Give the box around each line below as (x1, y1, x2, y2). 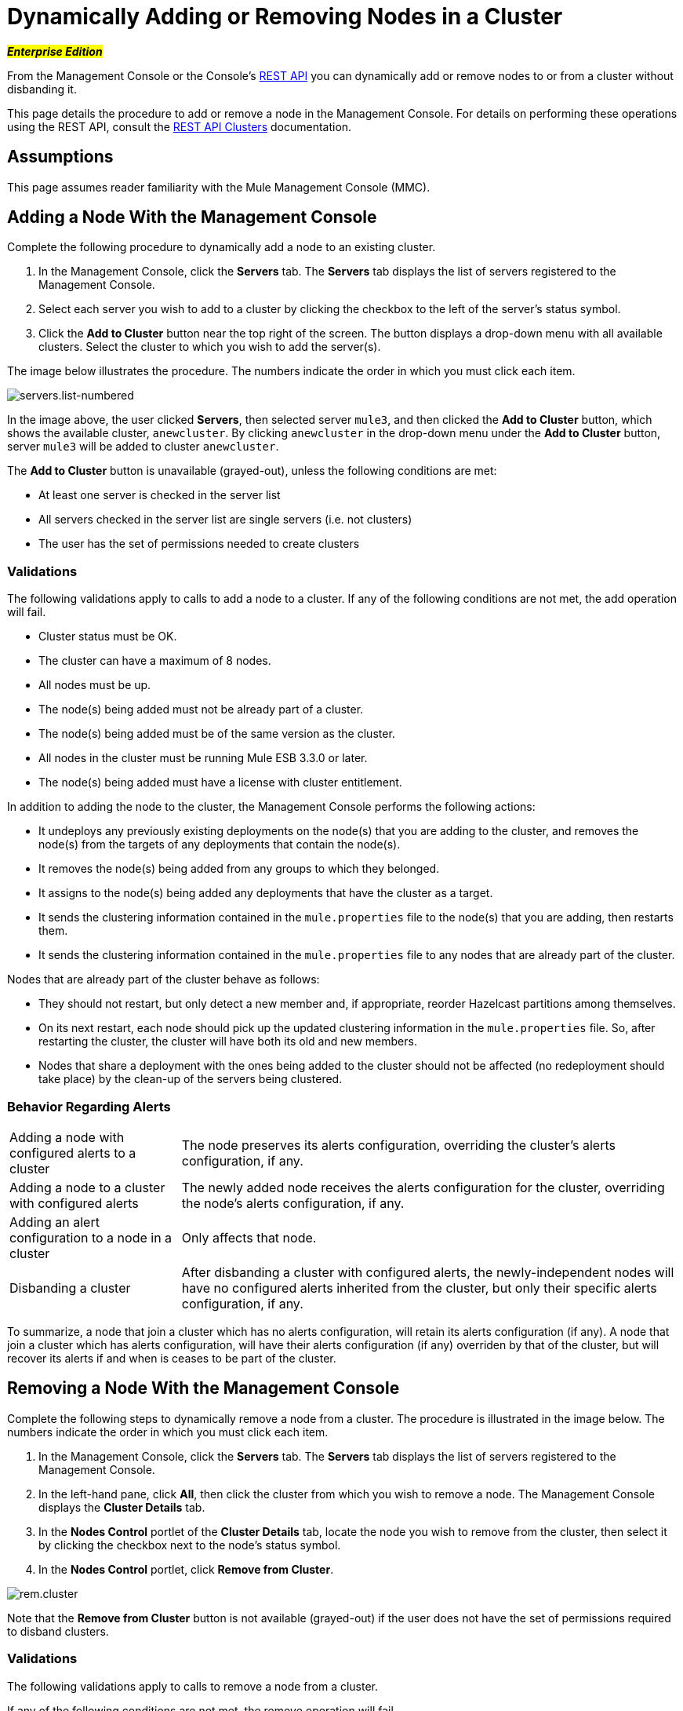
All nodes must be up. (38, 678, 151, 692)
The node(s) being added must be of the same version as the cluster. (38, 727, 395, 741)
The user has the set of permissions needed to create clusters (38, 537, 360, 551)
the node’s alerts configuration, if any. (181, 1195, 405, 1211)
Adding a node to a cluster (9, 1179, 165, 1195)
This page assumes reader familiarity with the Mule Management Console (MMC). (7, 180, 431, 194)
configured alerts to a (9, 1144, 136, 1161)
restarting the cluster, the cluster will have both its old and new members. (38, 1034, 417, 1049)
